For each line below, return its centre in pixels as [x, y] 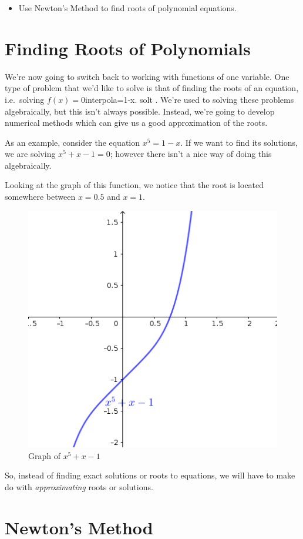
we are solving [30, 154]
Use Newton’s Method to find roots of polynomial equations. [127, 8]
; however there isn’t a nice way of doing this [191, 154]
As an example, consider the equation [73, 142]
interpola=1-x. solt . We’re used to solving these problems [190, 99]
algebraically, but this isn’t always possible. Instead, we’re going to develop [140, 111]
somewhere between [40, 197]
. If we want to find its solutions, [239, 142]
